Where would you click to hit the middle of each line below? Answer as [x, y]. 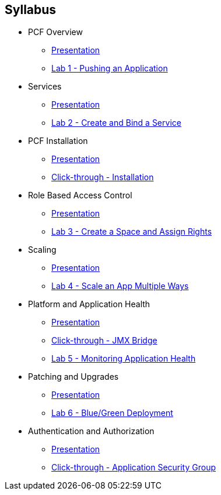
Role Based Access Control [80, 195]
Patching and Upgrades [73, 377]
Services [45, 87]
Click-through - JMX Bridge [104, 341]
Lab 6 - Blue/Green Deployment [112, 413]
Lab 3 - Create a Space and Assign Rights [132, 232]
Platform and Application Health [89, 304]
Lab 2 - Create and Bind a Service [116, 123]
